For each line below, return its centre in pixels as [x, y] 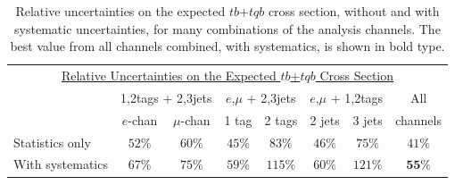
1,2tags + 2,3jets [166, 97]
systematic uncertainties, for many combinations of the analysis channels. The [227, 28]
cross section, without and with [354, 11]
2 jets [325, 119]
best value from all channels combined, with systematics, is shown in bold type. [227, 46]
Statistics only [52, 142]
